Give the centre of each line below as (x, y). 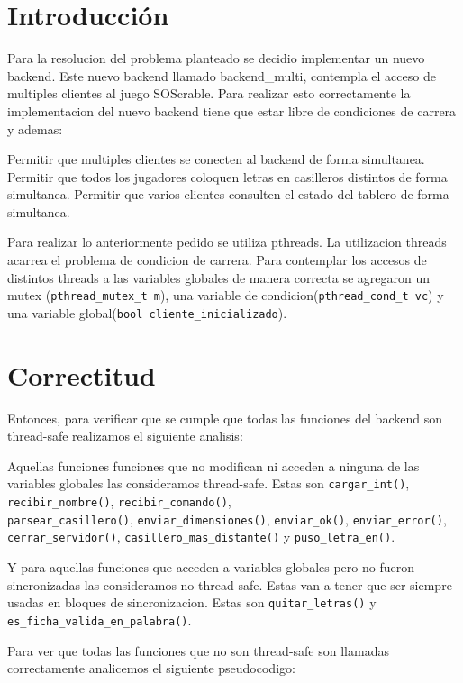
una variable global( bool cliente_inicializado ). (147, 312)
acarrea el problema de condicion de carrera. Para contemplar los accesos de (217, 260)
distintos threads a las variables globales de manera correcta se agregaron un (218, 277)
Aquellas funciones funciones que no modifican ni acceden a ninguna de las (213, 465)
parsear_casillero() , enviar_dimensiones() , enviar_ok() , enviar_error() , (227, 519)
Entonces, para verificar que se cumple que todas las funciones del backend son (225, 418)
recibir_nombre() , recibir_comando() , (119, 501)
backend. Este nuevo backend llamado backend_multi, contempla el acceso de (222, 75)
